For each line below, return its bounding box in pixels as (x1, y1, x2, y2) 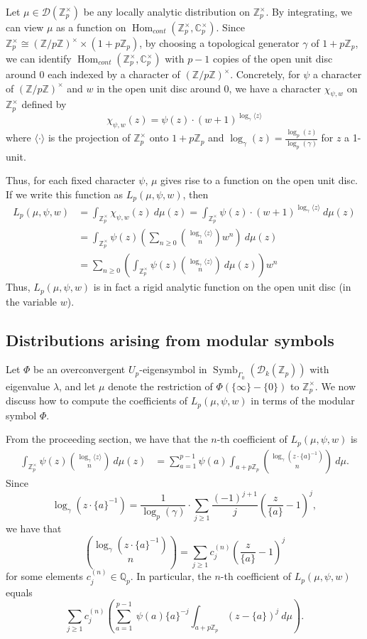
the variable (6, 294, 57, 308)
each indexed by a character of (48, 67, 180, 81)
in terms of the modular (251, 393, 355, 408)
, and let (59, 378, 96, 393)
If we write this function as (6, 186, 124, 201)
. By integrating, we (265, 4, 352, 18)
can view (6, 20, 44, 34)
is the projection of (48, 130, 131, 145)
